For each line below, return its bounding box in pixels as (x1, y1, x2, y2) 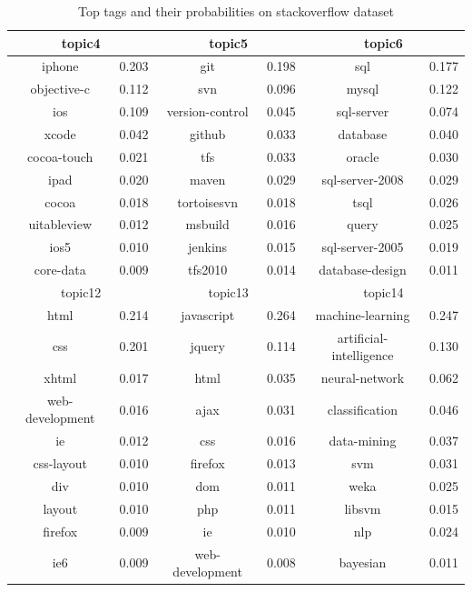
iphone (42, 56, 79, 75)
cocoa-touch (27, 146, 93, 166)
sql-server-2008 (321, 169, 404, 188)
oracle (346, 146, 379, 166)
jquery (190, 336, 225, 356)
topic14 (363, 282, 404, 301)
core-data (34, 260, 86, 279)
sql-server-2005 (321, 237, 404, 256)
